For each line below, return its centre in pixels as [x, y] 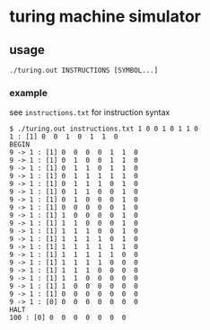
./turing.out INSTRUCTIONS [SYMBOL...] [84, 70]
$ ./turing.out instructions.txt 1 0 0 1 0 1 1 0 [104, 129]
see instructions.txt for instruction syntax [90, 112]
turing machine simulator [105, 17]
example [28, 93]
